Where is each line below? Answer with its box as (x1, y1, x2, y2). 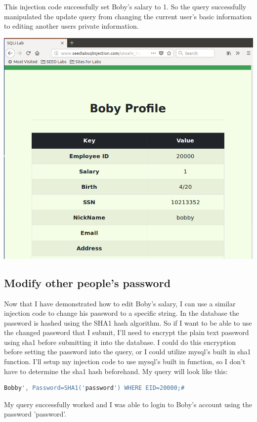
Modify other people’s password (4, 275, 171, 290)
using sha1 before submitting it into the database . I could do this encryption (4, 337, 236, 347)
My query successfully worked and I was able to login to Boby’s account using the (4, 399, 252, 409)
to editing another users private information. (4, 21, 139, 31)
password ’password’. (4, 409, 66, 419)
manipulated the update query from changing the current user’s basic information (4, 11, 252, 21)
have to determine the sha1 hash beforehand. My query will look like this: (4, 366, 228, 376)
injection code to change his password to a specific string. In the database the (4, 308, 239, 318)
